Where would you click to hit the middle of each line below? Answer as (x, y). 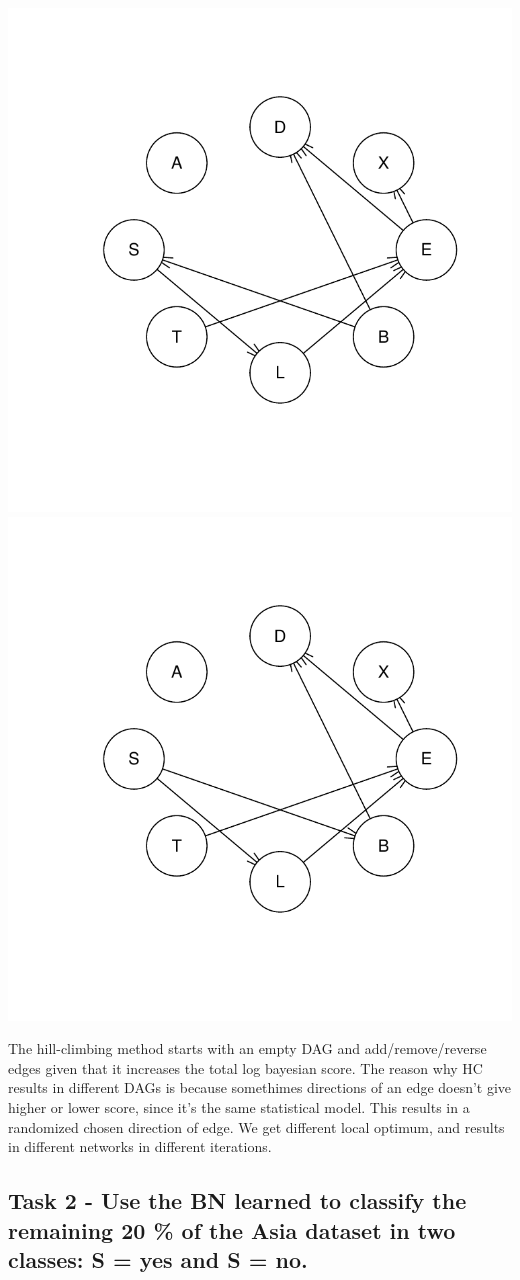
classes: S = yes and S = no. (158, 1258)
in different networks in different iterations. (140, 1146)
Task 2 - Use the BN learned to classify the (237, 1200)
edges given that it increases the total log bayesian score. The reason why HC (245, 1067)
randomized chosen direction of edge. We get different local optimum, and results (256, 1126)
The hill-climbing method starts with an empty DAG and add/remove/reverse (247, 1048)
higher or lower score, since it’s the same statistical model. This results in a (239, 1106)
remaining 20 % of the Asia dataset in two (232, 1229)
